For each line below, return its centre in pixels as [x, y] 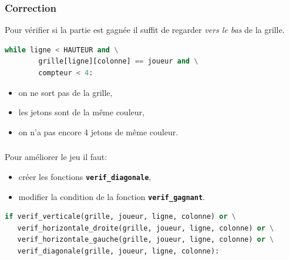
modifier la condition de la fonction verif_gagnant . [112, 196]
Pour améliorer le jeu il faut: [56, 157]
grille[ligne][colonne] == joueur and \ [118, 61]
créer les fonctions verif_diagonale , [85, 176]
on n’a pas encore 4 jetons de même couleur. [98, 131]
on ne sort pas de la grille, [65, 92]
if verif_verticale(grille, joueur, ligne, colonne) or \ [120, 217]
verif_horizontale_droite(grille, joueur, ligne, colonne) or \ [146, 228]
